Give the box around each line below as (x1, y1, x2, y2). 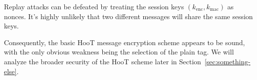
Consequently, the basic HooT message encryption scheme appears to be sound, (4, 37, 245, 47)
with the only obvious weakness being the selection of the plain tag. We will (4, 47, 234, 57)
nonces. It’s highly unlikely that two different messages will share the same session (4, 11, 253, 21)
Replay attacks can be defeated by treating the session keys (4, 1, 184, 11)
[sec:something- (204, 56, 251, 66)
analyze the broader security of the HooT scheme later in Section (4, 56, 201, 66)
